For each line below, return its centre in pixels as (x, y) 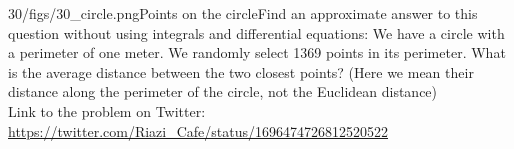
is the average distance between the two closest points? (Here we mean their (241, 71)
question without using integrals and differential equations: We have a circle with (256, 32)
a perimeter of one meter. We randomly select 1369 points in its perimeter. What (257, 52)
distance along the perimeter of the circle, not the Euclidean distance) (223, 91)
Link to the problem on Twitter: (107, 110)
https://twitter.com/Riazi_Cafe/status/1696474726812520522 (198, 130)
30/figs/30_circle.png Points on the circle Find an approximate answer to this (243, 13)
